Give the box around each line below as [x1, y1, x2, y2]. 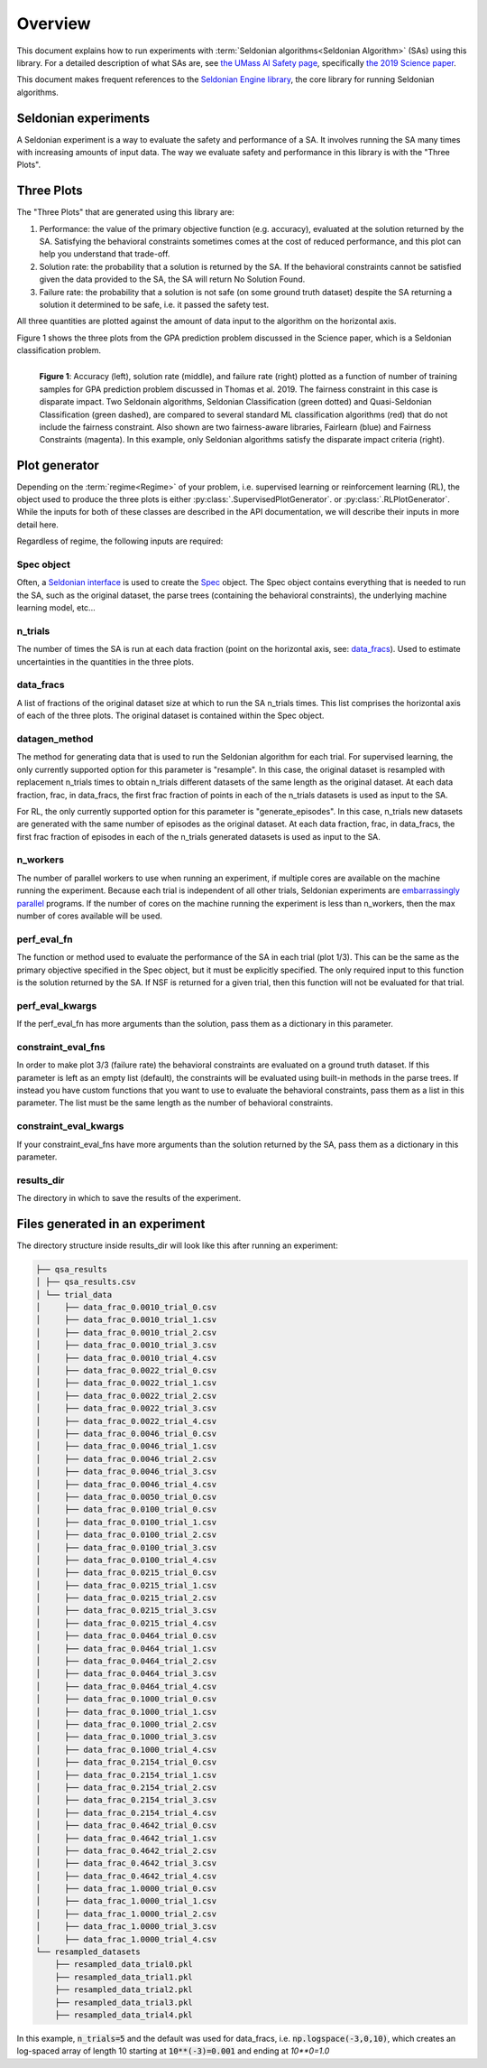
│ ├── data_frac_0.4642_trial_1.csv [35, 1833, 216, 1843]
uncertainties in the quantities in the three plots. [16, 656, 194, 667]
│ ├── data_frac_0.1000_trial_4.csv [35, 1744, 216, 1755]
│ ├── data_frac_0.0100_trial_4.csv [35, 1554, 216, 1565]
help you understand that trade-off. [39, 248, 170, 259]
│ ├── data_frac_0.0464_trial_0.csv [35, 1631, 216, 1641]
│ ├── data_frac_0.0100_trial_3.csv [35, 1542, 216, 1552]
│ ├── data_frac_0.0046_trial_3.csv [35, 1467, 216, 1476]
